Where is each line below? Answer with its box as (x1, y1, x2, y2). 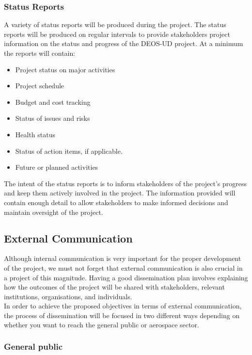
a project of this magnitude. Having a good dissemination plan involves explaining (4, 272, 248, 282)
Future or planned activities (15, 162, 98, 172)
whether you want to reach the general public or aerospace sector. (4, 320, 199, 330)
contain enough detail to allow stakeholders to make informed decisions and (4, 197, 228, 207)
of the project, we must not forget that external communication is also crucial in (4, 262, 243, 273)
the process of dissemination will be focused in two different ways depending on (4, 310, 240, 320)
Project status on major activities (15, 64, 115, 74)
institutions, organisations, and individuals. (4, 291, 132, 301)
